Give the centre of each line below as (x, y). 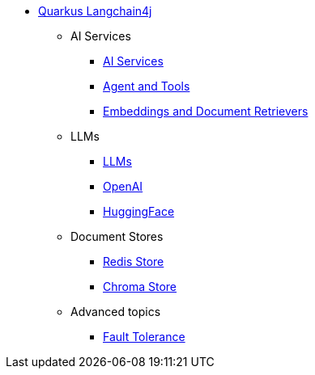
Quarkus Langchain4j (95, 11)
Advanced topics (116, 312)
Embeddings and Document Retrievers (206, 111)
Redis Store (134, 261)
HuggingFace (139, 211)
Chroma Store (140, 287)
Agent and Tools (147, 86)
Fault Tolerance (144, 337)
